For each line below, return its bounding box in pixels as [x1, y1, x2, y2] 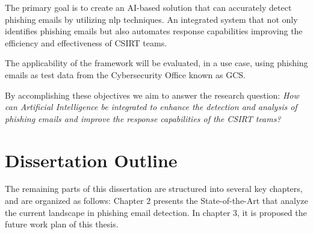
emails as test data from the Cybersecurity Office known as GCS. [5, 68, 246, 81]
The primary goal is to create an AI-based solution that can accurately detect [5, 1, 292, 13]
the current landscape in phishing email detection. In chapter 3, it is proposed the [5, 206, 307, 218]
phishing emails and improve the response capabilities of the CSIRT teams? [5, 112, 281, 125]
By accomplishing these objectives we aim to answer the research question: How [5, 88, 299, 101]
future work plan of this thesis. [5, 218, 119, 230]
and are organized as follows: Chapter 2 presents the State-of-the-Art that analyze [5, 194, 308, 207]
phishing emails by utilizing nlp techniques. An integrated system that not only [5, 13, 298, 25]
